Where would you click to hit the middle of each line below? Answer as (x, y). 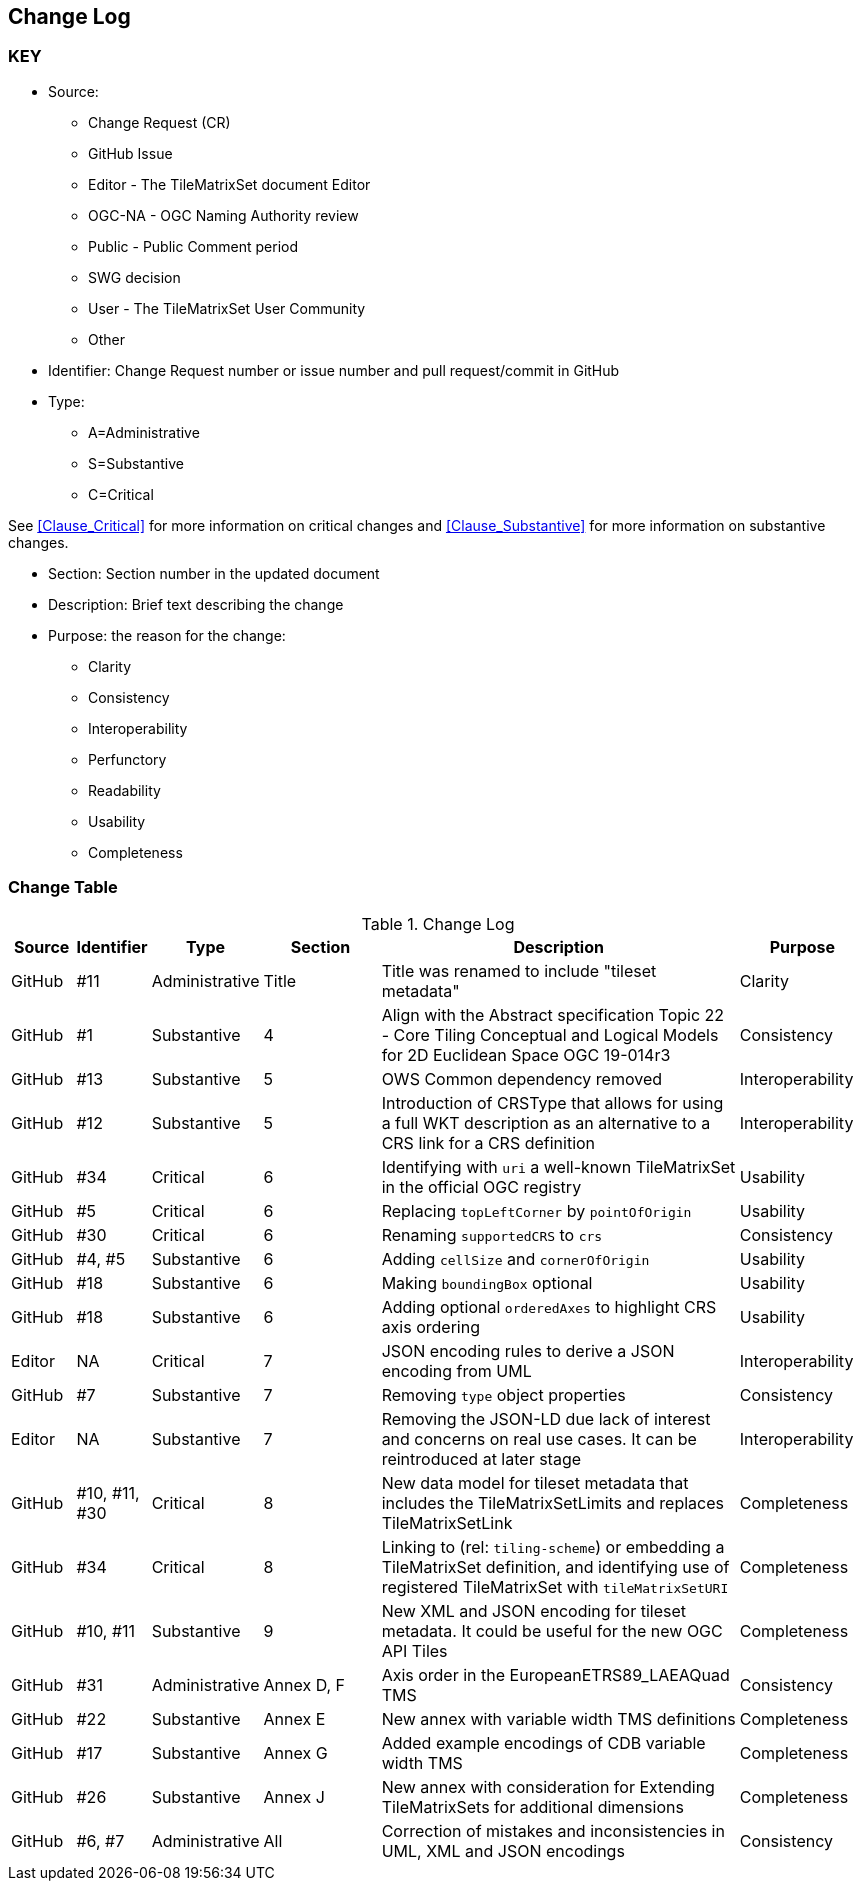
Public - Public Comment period (193, 246)
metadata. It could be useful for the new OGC (552, 1630)
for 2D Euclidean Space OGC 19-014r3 (526, 1054)
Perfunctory (127, 759)
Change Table (63, 887)
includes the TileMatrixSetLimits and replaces (552, 1502)
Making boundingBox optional (487, 1282)
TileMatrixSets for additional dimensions (532, 1806)
